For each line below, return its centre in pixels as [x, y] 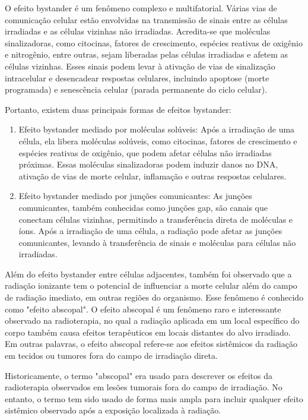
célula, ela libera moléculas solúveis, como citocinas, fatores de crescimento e [158, 140]
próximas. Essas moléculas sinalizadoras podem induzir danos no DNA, [148, 164]
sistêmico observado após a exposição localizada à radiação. [113, 410]
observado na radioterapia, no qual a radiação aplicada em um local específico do [152, 320]
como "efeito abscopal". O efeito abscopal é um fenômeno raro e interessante [143, 309]
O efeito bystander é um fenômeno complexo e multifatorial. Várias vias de [141, 8]
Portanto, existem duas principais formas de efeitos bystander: [118, 109]
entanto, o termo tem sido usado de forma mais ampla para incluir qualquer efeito [154, 398]
